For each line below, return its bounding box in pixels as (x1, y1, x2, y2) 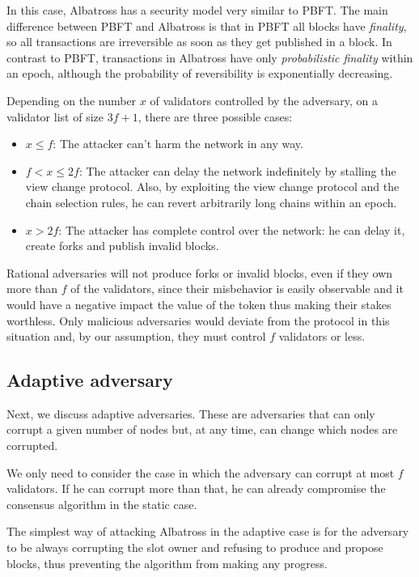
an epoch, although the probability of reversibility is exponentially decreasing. (6, 65, 393, 82)
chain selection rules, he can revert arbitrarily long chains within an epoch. (25, 193, 397, 210)
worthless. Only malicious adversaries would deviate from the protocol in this (6, 312, 390, 329)
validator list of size (6, 108, 104, 125)
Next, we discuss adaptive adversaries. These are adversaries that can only (6, 405, 375, 422)
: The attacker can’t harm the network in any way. (53, 135, 303, 152)
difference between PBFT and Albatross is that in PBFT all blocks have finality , (6, 17, 407, 34)
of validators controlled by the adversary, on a (150, 91, 378, 108)
